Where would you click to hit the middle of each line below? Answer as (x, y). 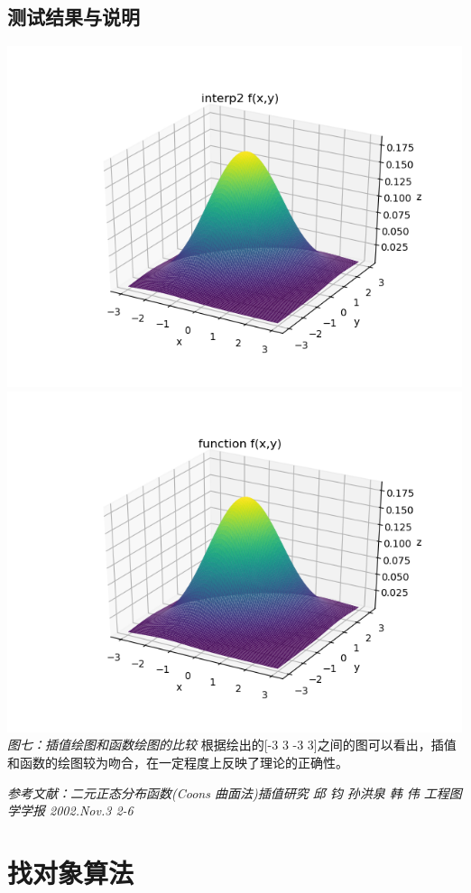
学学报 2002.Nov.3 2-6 (70, 810)
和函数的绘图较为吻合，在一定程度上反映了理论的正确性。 (178, 762)
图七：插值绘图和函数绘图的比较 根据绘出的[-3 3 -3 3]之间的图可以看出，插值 (232, 745)
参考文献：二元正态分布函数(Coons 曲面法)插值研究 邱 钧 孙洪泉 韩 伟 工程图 (235, 792)
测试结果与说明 (74, 17)
